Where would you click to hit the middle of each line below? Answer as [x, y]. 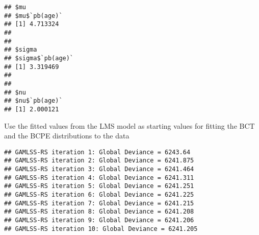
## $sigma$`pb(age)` [39, 58]
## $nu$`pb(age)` [33, 101]
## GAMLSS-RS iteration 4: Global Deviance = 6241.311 [99, 178]
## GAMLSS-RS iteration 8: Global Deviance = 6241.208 [99, 212]
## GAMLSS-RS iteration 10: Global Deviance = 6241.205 [101, 229]
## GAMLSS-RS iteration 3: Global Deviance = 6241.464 [99, 169]
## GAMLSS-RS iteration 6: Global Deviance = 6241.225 [99, 195]
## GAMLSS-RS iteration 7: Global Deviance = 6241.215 [99, 203]
